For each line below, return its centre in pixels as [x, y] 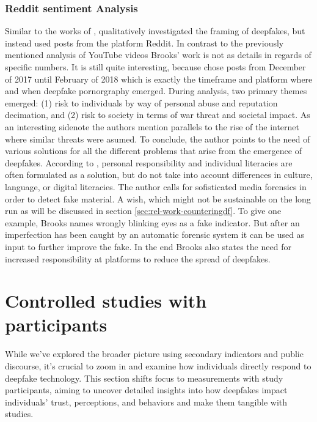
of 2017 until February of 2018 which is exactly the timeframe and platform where [159, 79]
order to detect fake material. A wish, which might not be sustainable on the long [158, 198]
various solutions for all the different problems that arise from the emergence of [153, 151]
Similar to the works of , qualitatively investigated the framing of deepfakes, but [155, 31]
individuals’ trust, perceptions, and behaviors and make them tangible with [146, 402]
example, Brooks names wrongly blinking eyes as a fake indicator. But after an [152, 222]
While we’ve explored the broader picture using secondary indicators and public [154, 354]
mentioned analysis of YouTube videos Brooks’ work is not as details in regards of [158, 55]
